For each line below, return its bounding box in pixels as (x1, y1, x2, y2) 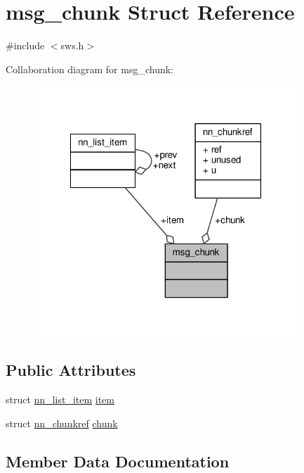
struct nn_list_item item (6, 392, 114, 407)
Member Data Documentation (6, 450, 230, 472)
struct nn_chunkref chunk (6, 415, 118, 430)
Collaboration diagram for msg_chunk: (6, 61, 174, 76)
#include (6, 38, 45, 53)
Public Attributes (6, 359, 136, 381)
